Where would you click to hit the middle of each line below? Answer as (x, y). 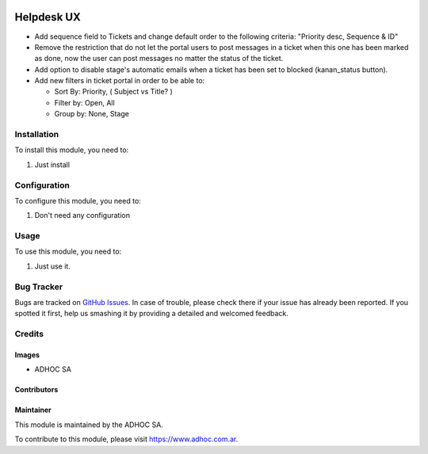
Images (27, 355)
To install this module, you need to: (72, 150)
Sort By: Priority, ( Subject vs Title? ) (114, 92)
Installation (37, 135)
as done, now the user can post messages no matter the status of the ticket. (159, 59)
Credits (29, 334)
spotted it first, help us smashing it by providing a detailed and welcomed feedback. (151, 314)
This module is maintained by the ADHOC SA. (89, 425)
